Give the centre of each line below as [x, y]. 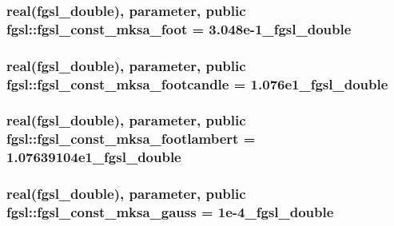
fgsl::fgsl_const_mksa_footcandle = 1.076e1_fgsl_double [197, 83]
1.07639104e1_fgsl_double [94, 157]
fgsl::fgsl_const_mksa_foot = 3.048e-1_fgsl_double [179, 28]
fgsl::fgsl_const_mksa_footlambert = [131, 139]
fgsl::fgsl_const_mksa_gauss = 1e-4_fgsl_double [170, 212]
